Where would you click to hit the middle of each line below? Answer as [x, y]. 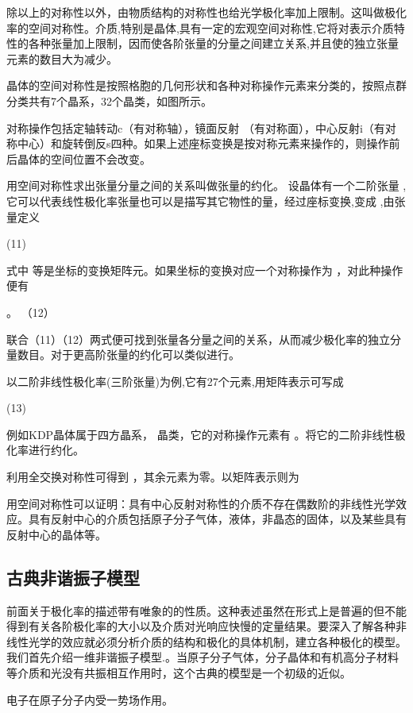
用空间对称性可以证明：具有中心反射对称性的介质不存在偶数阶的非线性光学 [201, 503]
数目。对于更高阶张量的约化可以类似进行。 [128, 355]
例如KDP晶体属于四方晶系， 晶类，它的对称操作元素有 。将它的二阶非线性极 [206, 434]
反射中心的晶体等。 [56, 534]
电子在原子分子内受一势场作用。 [90, 699]
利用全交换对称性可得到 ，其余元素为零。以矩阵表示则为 [153, 477]
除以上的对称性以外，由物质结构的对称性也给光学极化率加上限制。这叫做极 [201, 12]
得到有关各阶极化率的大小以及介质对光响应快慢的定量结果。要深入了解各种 [201, 626]
